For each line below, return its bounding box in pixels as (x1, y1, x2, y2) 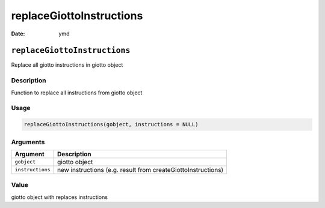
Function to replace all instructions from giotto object (11, 89, 143, 96)
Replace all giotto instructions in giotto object (11, 61, 123, 69)
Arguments (11, 138, 45, 146)
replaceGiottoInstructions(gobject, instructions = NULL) (23, 121, 199, 128)
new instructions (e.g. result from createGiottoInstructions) (57, 165, 224, 174)
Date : (11, 30, 25, 37)
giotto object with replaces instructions (11, 193, 108, 201)
